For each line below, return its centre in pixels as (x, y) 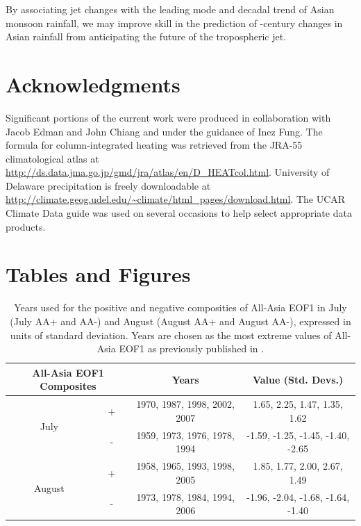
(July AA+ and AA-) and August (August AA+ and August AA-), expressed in (180, 321)
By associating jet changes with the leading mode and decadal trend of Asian (170, 9)
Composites (68, 386)
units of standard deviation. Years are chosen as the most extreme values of (171, 335)
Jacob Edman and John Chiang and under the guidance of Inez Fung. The (164, 131)
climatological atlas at (52, 158)
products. (26, 226)
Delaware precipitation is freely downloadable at (108, 185)
